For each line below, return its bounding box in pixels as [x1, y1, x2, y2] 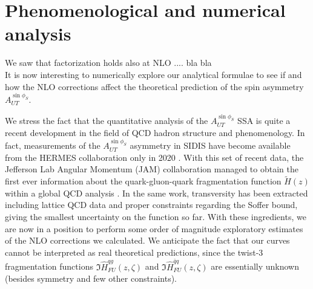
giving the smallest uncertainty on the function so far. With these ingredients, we [5, 210, 306, 222]
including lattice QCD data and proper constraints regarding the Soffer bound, [5, 198, 298, 211]
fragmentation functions [5, 260, 93, 273]
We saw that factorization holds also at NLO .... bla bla [5, 56, 212, 69]
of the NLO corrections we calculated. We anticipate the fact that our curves [5, 234, 290, 247]
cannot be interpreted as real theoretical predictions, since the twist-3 [5, 245, 263, 258]
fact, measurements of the [5, 139, 100, 152]
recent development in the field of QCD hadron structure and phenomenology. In [5, 126, 305, 138]
